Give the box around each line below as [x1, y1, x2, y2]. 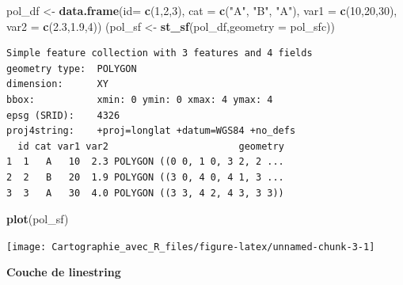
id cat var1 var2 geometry [17, 140, 284, 152]
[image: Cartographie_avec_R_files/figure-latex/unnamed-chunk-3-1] [6, 241, 375, 253]
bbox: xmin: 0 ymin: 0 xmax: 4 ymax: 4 [6, 93, 273, 105]
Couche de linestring [6, 264, 121, 280]
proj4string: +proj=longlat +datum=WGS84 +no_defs [6, 125, 296, 137]
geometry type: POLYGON [6, 63, 137, 74]
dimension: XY [6, 78, 108, 90]
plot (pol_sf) [6, 211, 69, 227]
